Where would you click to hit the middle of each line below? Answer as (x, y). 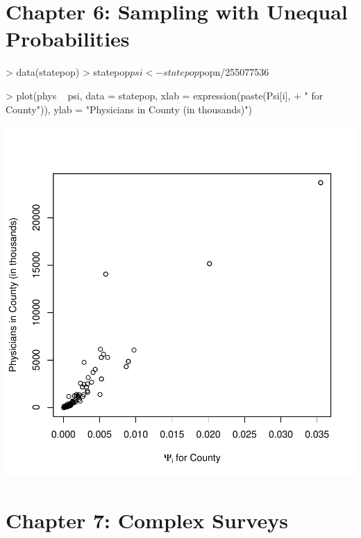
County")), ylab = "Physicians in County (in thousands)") (129, 109)
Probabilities (68, 39)
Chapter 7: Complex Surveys (147, 520)
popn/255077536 (234, 72)
